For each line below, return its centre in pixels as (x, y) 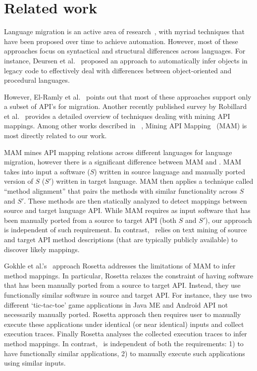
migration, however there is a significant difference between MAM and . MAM (123, 162)
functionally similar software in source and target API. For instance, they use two (128, 294)
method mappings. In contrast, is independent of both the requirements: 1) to (124, 343)
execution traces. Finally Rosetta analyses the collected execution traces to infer (126, 334)
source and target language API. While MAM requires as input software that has (127, 210)
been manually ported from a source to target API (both (90, 220)
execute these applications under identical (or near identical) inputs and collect (124, 324)
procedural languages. (37, 80)
